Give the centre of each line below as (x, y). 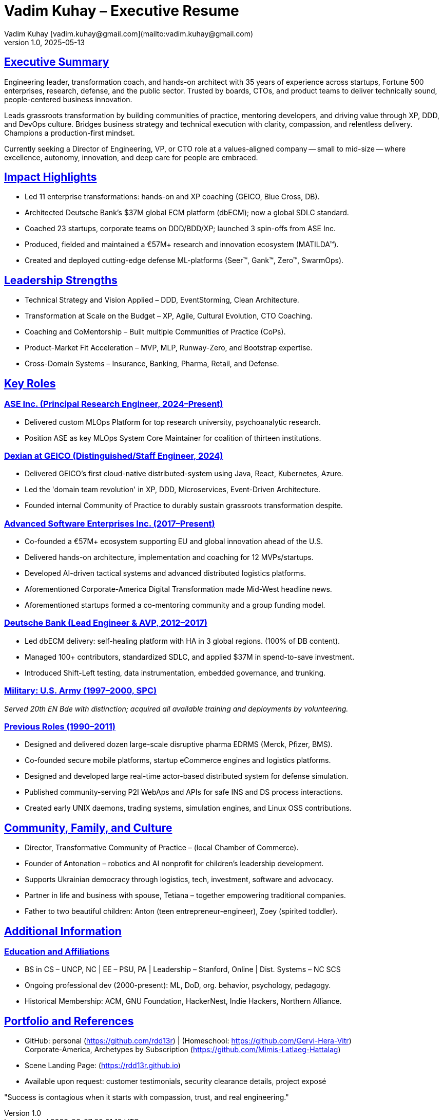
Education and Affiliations (57, 951)
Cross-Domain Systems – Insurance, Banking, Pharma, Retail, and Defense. (152, 364)
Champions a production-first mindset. (70, 133)
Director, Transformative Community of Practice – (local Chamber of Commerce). (162, 848)
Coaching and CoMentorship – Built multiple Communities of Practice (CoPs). (155, 332)
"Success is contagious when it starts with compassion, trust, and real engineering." (147, 1097)
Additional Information (63, 931)
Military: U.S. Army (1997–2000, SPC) (81, 691)
